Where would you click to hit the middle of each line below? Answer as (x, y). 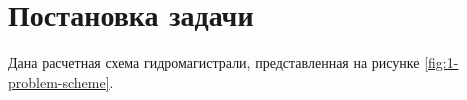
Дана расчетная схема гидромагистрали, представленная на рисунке (214, 62)
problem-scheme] (59, 81)
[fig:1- (441, 62)
